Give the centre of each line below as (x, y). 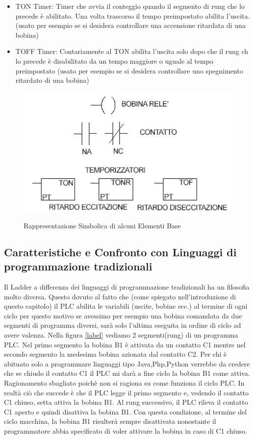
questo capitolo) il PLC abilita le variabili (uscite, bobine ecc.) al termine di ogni (126, 306)
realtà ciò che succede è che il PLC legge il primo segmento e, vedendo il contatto (127, 392)
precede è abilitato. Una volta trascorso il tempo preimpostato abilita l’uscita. (133, 15)
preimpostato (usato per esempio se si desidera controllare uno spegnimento (129, 70)
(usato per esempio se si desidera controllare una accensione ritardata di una (130, 25)
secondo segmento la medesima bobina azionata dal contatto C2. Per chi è (115, 354)
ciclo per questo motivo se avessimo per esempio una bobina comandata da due (123, 315)
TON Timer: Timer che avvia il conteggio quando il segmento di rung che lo (130, 6)
